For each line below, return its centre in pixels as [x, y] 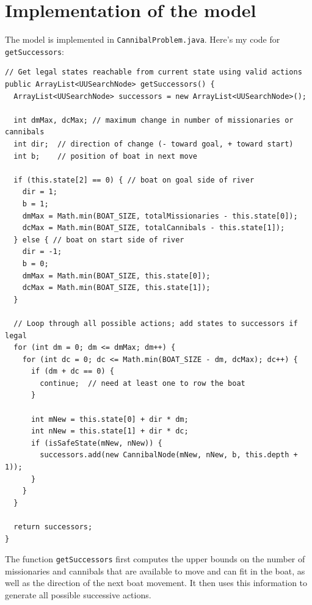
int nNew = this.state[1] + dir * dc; [110, 431]
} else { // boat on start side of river [99, 240]
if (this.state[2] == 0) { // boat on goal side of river [134, 180]
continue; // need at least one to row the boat [143, 383]
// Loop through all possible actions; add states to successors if [156, 323]
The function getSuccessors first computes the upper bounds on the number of [155, 559]
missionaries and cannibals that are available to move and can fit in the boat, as [155, 571]
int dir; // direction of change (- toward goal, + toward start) [154, 144]
